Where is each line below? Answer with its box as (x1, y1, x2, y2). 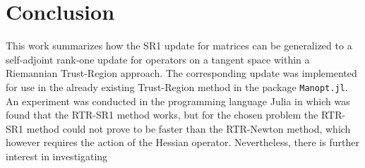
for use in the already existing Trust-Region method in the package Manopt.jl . (6, 79, 348, 94)
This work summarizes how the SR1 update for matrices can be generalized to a (6, 38, 352, 53)
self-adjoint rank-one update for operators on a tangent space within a (6, 52, 310, 66)
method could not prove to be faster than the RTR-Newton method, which (26, 121, 351, 136)
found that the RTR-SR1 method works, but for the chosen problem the (6, 107, 318, 122)
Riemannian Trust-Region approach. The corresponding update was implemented (6, 66, 357, 80)
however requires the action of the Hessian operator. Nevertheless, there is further (6, 135, 359, 150)
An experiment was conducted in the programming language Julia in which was (6, 93, 350, 108)
